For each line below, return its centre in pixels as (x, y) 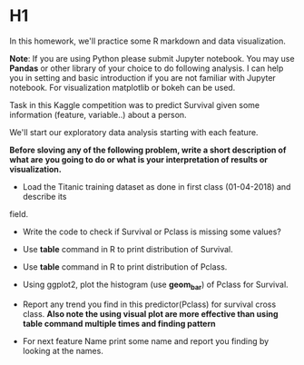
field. (19, 213)
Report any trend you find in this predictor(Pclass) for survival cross (149, 304)
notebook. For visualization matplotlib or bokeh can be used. (123, 87)
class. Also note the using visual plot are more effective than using (150, 313)
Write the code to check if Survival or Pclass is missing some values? (152, 232)
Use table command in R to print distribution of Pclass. (125, 266)
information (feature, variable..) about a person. (98, 114)
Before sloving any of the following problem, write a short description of (148, 150)
